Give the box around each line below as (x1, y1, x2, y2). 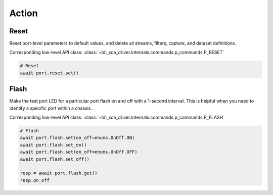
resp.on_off (20, 177, 50, 183)
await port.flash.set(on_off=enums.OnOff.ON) (20, 135, 135, 141)
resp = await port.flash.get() (20, 170, 98, 176)
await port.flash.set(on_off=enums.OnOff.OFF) (20, 149, 138, 155)
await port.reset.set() (20, 70, 79, 76)
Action (9, 8, 38, 19)
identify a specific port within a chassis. (9, 105, 92, 111)
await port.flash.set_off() (20, 156, 89, 162)
